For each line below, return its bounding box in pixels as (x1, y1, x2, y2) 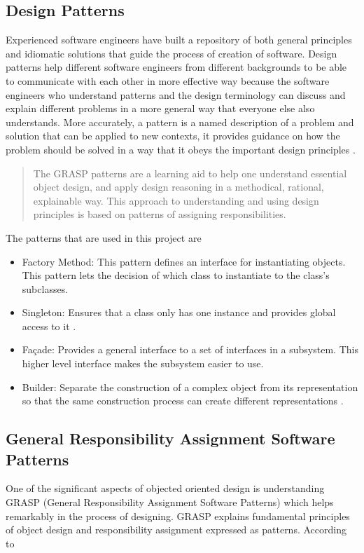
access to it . (22, 318, 76, 333)
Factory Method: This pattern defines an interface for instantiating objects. (22, 254, 346, 268)
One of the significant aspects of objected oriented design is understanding (6, 481, 325, 496)
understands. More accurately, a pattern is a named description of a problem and (6, 114, 354, 129)
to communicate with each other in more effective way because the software (6, 73, 330, 88)
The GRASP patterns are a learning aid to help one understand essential (33, 165, 347, 180)
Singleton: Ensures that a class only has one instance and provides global (22, 305, 336, 320)
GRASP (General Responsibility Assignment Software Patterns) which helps (6, 495, 334, 510)
